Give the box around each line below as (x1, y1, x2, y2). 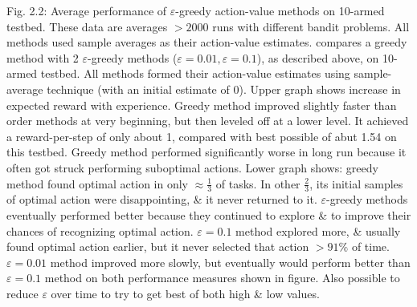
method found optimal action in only (6, 175, 188, 192)
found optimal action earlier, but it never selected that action (6, 238, 309, 255)
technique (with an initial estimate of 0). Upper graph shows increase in (47, 80, 401, 97)
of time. (351, 238, 390, 255)
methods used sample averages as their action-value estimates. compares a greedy (6, 34, 407, 50)
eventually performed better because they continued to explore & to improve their (6, 206, 411, 223)
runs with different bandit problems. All (212, 18, 410, 34)
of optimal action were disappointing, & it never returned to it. (6, 191, 317, 208)
